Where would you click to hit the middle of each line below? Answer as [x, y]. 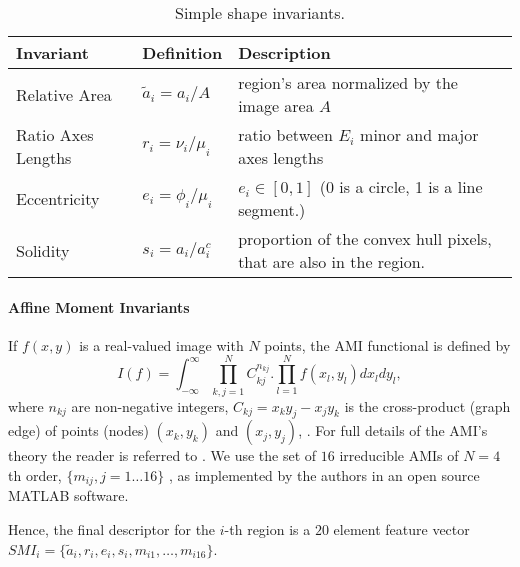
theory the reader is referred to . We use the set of [162, 455]
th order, [35, 474]
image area [276, 105]
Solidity [43, 250]
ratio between [285, 134]
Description [284, 52]
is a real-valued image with [161, 344]
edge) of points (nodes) [78, 430]
